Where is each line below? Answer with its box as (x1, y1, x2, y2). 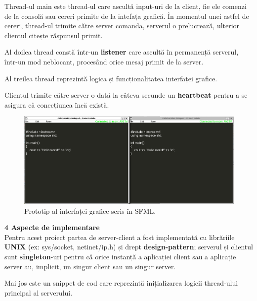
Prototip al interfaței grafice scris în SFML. (24, 205, 156, 216)
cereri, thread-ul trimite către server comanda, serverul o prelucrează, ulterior (4, 20, 240, 31)
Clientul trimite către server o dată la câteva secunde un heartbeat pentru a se (4, 90, 248, 100)
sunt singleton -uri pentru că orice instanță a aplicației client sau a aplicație (4, 251, 236, 262)
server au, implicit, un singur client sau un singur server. (4, 261, 176, 271)
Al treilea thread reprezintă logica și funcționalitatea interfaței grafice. (4, 73, 217, 83)
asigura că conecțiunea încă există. (4, 99, 109, 110)
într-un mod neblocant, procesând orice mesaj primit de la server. (4, 56, 204, 66)
